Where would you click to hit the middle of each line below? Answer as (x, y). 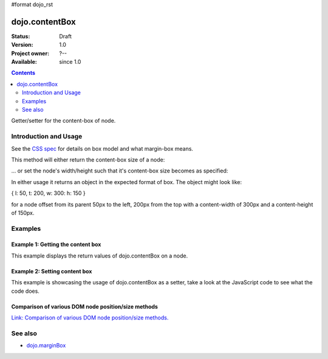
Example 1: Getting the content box (56, 244)
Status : (21, 36)
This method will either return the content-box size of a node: (88, 159)
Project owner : (30, 53)
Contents (23, 73)
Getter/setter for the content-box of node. (63, 121)
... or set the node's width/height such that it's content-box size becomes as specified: (120, 171)
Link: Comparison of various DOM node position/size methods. (90, 318)
